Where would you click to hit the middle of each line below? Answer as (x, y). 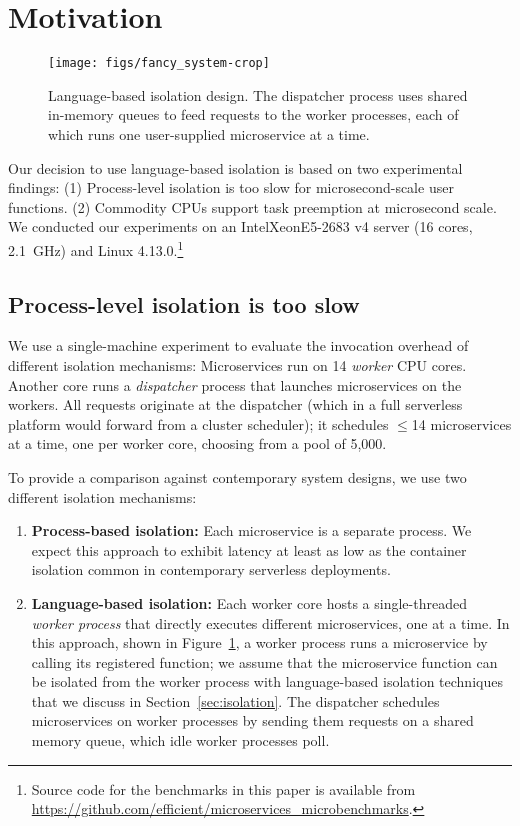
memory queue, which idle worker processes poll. (180, 740)
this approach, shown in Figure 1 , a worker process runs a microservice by (259, 642)
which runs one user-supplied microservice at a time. (209, 133)
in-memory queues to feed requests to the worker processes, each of (253, 114)
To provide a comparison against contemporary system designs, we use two (237, 476)
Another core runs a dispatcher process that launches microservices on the (235, 384)
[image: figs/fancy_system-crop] (159, 63)
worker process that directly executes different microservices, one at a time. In (270, 622)
